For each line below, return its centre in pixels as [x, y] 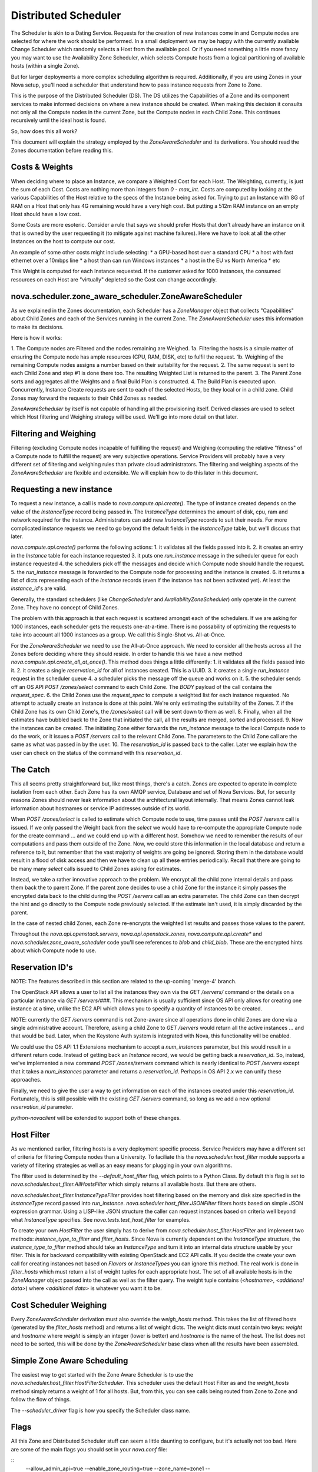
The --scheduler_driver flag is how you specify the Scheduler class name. [101, 1410]
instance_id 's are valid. [39, 588]
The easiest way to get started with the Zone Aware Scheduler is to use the [102, 1374]
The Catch [30, 769]
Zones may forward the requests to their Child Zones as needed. [89, 398]
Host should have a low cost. [46, 214]
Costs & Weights [42, 167]
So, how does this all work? [44, 131]
